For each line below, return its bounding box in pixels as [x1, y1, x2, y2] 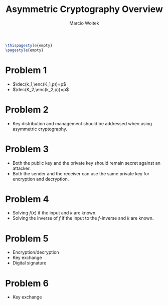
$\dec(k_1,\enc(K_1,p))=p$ [12, 81, 66, 87]
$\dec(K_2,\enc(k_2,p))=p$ [12, 86, 69, 92]
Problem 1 [5, 64, 47, 76]
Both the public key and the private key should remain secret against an [12, 160, 160, 166]
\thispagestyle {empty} [5, 43, 53, 48]
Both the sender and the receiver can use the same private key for [12, 170, 149, 176]
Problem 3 [5, 143, 49, 155]
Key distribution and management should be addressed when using [12, 120, 152, 126]
